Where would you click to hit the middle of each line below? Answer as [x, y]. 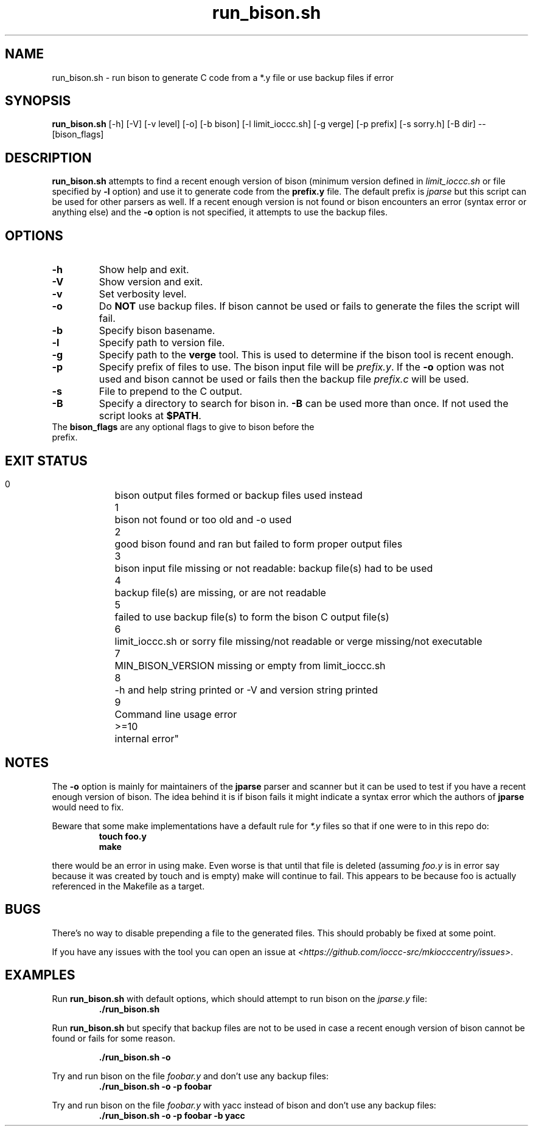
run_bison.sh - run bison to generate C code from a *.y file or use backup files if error [223, 77]
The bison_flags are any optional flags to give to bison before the [183, 427]
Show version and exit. [151, 282]
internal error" [147, 738]
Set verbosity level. [143, 294]
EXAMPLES [40, 975]
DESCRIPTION [48, 158]
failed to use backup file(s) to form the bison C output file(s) [252, 617]
